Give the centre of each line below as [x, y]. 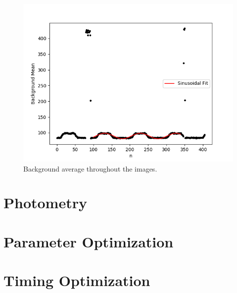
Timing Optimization [77, 280]
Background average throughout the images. [90, 168]
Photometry [45, 203]
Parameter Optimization [89, 241]
